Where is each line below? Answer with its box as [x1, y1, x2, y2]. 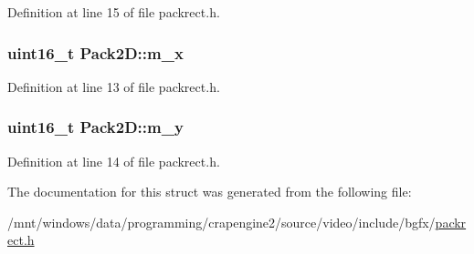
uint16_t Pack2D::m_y [7, 116, 184, 138]
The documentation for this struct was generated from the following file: [7, 182, 412, 201]
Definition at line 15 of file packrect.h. [7, 3, 220, 21]
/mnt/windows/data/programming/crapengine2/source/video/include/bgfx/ [7, 212, 436, 231]
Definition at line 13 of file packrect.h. [7, 76, 220, 96]
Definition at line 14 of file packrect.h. [7, 151, 220, 170]
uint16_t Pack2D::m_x [7, 41, 184, 64]
